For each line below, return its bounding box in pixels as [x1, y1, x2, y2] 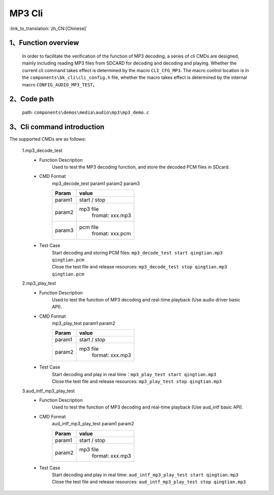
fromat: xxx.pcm [92, 230, 131, 237]
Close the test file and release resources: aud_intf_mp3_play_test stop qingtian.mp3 [52, 479, 246, 485]
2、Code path [9, 95, 54, 104]
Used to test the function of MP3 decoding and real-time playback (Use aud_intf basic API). [52, 404, 244, 410]
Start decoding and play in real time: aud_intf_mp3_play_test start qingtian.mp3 [52, 472, 238, 478]
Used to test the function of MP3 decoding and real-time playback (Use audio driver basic [52, 296, 241, 302]
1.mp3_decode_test [22, 147, 63, 153]
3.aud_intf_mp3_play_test [22, 388, 75, 394]
